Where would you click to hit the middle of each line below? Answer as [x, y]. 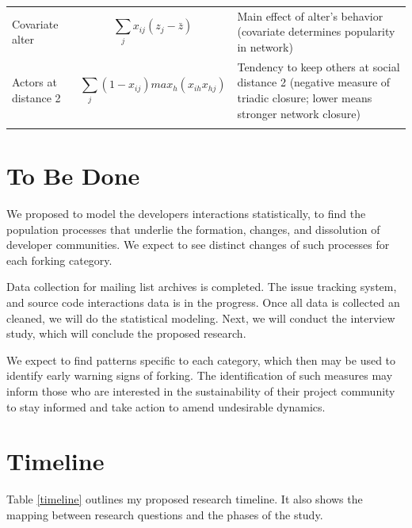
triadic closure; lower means [305, 97]
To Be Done [73, 176]
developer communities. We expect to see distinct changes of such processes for [198, 245]
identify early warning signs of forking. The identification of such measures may [200, 375]
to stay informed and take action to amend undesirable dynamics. [166, 406]
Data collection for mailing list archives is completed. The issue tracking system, [202, 287]
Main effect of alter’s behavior [310, 15]
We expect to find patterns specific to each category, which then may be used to [201, 360]
